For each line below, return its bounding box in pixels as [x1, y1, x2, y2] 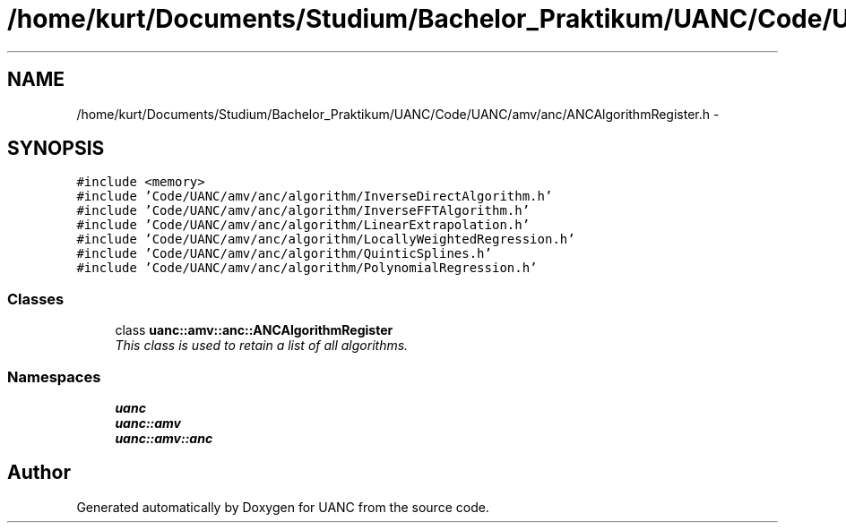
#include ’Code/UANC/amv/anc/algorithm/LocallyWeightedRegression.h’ [76, 232, 575, 247]
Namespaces [7, 367, 101, 386]
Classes [7, 289, 65, 308]
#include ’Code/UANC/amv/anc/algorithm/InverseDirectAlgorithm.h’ [76, 189, 553, 204]
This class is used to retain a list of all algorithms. [115, 338, 409, 354]
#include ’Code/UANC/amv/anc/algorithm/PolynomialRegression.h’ [76, 261, 538, 276]
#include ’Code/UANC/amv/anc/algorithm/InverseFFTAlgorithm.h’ [76, 203, 531, 218]
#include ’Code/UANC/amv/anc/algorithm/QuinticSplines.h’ [76, 246, 492, 261]
